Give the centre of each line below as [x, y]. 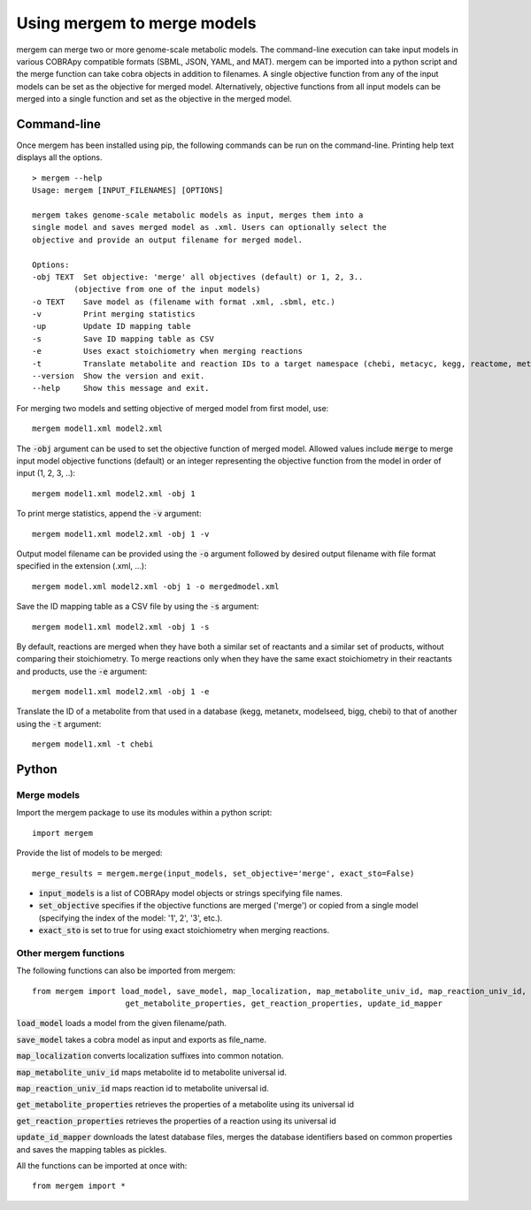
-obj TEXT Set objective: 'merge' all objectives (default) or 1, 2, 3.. [198, 277]
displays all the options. [59, 157]
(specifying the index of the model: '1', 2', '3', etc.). [131, 918]
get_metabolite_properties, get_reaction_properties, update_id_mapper [284, 1003]
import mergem [62, 833]
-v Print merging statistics [114, 314]
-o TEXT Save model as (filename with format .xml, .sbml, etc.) [184, 302]
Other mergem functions [71, 953]
